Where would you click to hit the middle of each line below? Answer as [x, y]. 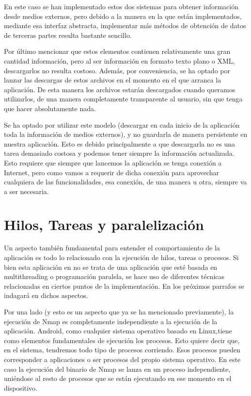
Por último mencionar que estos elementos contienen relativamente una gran [117, 51]
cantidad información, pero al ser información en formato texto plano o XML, [119, 60]
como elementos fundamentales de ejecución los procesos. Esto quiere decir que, [122, 340]
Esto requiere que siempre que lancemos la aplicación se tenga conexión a [113, 162]
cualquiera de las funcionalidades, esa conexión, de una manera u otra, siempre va [125, 182]
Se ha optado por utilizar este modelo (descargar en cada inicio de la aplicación [122, 124]
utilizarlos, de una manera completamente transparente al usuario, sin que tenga [123, 99]
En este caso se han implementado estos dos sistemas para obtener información [121, 6]
